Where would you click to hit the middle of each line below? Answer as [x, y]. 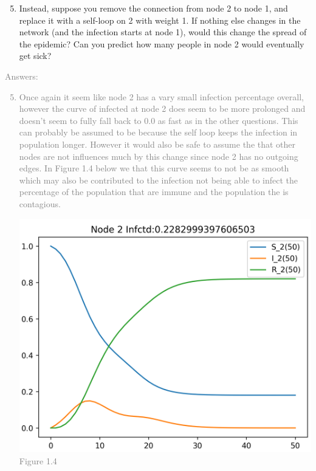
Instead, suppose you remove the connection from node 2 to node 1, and [153, 8]
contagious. [40, 203]
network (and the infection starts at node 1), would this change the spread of [163, 32]
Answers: [22, 76]
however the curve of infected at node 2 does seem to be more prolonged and [162, 108]
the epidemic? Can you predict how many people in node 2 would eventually [162, 43]
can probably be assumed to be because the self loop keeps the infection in [158, 132]
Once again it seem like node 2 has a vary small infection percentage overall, [161, 96]
